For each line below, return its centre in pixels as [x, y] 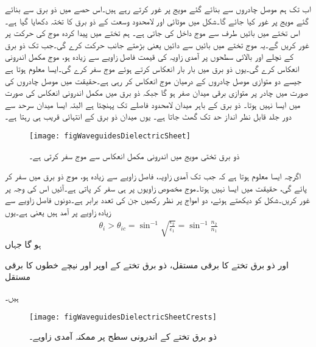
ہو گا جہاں [23, 244]
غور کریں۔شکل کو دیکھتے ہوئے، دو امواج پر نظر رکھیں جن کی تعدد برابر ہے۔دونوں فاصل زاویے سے [158, 200]
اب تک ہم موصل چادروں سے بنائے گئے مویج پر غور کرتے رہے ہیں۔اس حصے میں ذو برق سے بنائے [158, 9]
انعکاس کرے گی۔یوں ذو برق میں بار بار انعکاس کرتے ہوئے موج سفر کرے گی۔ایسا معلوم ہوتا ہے [152, 68]
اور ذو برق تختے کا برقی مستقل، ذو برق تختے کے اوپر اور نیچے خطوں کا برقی [147, 264]
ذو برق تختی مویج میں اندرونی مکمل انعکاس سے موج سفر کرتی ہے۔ [135, 155]
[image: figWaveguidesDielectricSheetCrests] [123, 317]
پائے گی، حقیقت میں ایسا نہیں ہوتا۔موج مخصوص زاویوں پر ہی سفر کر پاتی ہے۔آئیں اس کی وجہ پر [156, 188]
